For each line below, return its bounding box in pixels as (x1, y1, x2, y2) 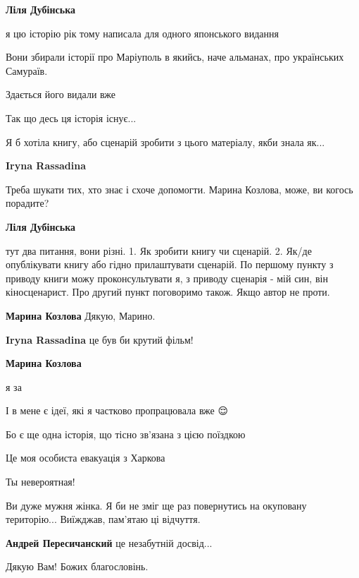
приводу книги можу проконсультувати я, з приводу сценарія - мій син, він (6, 270, 328, 285)
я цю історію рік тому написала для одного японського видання (6, 25, 279, 40)
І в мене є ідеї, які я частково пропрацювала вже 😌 (6, 403, 229, 418)
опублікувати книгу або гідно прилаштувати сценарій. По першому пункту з (6, 257, 334, 272)
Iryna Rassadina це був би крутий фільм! (6, 332, 194, 347)
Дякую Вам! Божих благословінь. (6, 559, 149, 574)
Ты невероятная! (6, 474, 75, 489)
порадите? (6, 195, 49, 210)
